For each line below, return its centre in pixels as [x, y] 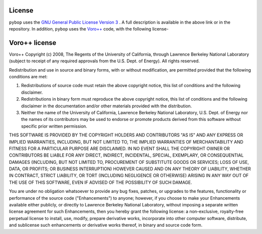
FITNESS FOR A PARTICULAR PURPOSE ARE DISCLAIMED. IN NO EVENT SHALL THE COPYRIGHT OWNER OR [119, 148]
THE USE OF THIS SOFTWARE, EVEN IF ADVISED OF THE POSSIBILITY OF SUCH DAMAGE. [101, 182]
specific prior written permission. [54, 126]
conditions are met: [28, 76]
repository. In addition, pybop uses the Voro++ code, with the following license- [89, 29]
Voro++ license [33, 43]
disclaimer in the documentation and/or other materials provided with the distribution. [106, 106]
